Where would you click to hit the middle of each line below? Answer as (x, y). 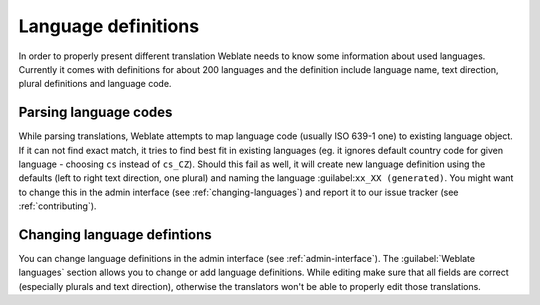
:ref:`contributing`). (57, 206)
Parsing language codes (95, 112)
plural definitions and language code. (95, 84)
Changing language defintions (115, 234)
